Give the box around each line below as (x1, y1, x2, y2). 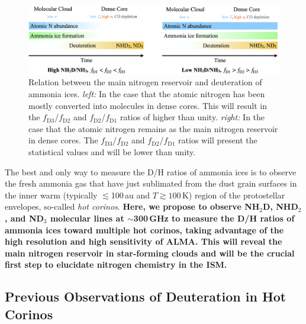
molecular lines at (50, 212, 124, 224)
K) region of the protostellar (182, 188, 285, 201)
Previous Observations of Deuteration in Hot (5, 287, 286, 306)
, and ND (5, 212, 44, 224)
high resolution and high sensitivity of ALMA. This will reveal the (5, 235, 282, 248)
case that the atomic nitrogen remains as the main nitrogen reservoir (28, 122, 278, 134)
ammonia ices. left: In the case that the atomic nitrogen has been (28, 88, 265, 100)
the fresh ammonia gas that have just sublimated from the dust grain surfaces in (5, 177, 297, 190)
